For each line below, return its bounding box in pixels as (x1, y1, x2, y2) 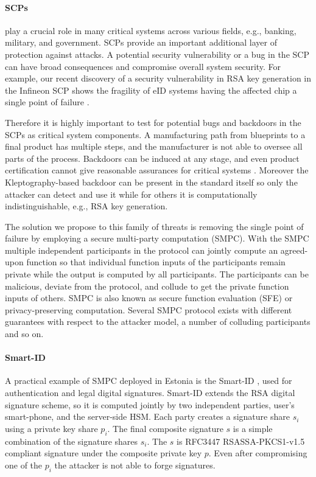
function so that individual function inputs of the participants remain (26, 256, 286, 268)
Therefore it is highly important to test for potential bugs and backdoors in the (5, 116, 301, 128)
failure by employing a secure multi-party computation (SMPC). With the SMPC (5, 232, 309, 245)
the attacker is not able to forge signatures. (54, 458, 216, 471)
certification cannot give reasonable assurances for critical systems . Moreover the (5, 164, 309, 176)
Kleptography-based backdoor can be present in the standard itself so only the (5, 175, 298, 188)
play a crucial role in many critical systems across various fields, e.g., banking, (5, 24, 297, 37)
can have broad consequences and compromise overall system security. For (5, 60, 281, 72)
